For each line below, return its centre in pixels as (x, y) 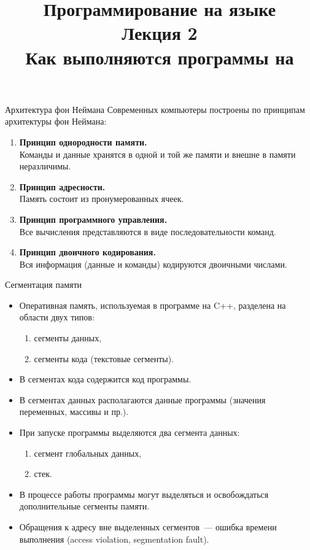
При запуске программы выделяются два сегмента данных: (130, 432)
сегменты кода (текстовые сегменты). (104, 358)
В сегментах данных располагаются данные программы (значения (142, 399)
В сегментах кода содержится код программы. (105, 379)
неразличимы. (45, 166)
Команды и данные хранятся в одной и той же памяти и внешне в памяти (157, 154)
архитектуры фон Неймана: (56, 121)
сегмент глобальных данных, (88, 453)
